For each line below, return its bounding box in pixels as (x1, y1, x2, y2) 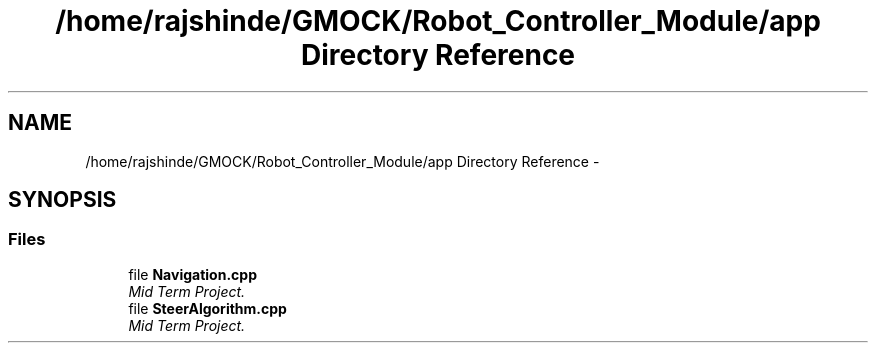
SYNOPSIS (8, 187, 117, 213)
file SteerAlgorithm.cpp (128, 299, 287, 317)
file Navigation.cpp (128, 265, 257, 283)
